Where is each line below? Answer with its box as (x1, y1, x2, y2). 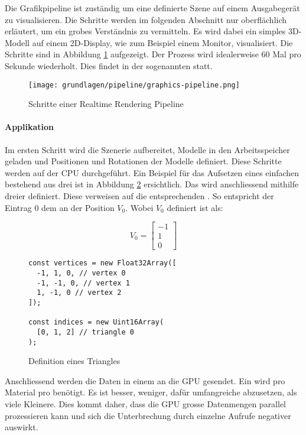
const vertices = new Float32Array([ (28, 259, 177, 268)
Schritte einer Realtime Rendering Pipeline (28, 98, 184, 110)
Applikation (5, 121, 54, 133)
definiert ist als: (167, 201, 223, 213)
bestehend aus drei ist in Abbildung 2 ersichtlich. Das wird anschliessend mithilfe (5, 178, 299, 190)
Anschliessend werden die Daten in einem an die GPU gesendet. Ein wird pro (5, 374, 285, 387)
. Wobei (125, 201, 154, 213)
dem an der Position (41, 201, 115, 213)
